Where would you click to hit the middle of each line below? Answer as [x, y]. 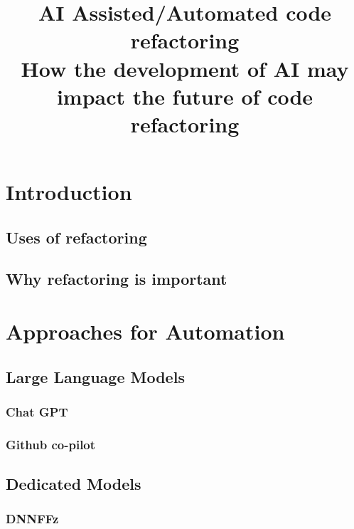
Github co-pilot [51, 444]
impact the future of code [185, 96]
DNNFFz [32, 519]
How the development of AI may [185, 68]
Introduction [69, 192]
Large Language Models [95, 376]
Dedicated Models [74, 484]
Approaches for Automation [145, 331]
